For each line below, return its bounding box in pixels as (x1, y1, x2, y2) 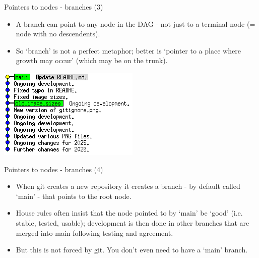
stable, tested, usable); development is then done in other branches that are (16, 217, 249, 228)
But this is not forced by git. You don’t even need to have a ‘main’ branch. (16, 244, 248, 255)
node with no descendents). (16, 28, 100, 39)
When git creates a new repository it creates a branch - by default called (16, 181, 240, 191)
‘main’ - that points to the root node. (16, 190, 132, 201)
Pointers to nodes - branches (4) (4, 164, 103, 174)
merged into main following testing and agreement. (16, 227, 173, 238)
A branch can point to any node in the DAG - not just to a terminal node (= (16, 18, 255, 29)
